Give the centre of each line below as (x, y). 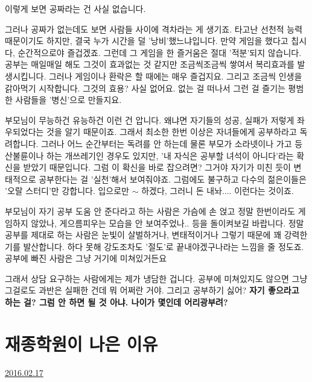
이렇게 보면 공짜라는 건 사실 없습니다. (75, 8)
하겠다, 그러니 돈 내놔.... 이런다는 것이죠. (218, 191)
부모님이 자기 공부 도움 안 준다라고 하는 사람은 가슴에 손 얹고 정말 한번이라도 (150, 211)
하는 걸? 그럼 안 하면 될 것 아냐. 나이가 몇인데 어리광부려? (116, 302)
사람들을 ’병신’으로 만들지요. (68, 100)
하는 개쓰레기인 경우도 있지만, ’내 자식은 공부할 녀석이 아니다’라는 (170, 155)
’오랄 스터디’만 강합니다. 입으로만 (67, 191)
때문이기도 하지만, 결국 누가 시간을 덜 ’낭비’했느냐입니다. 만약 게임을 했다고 (147, 41)
